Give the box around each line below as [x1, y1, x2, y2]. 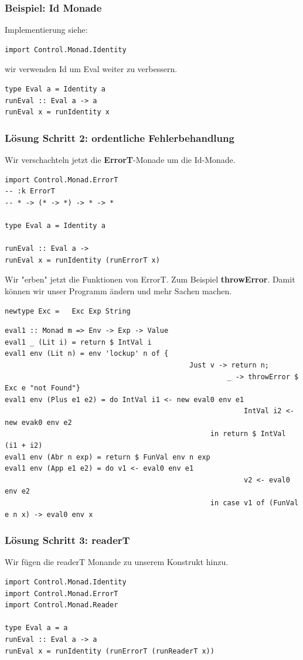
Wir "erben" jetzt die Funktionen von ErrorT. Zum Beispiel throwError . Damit [5, 273, 295, 285]
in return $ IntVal [210, 430, 286, 438]
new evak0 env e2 [5, 418, 72, 427]
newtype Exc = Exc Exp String [5, 307, 131, 315]
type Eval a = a [5, 624, 68, 632]
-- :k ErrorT [5, 187, 55, 196]
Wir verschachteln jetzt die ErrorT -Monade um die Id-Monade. [5, 154, 236, 165]
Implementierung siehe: [5, 23, 88, 36]
